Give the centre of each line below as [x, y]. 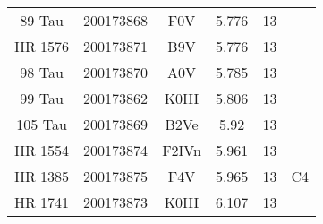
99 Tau [42, 98]
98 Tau [42, 72]
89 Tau [42, 20]
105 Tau [42, 124]
